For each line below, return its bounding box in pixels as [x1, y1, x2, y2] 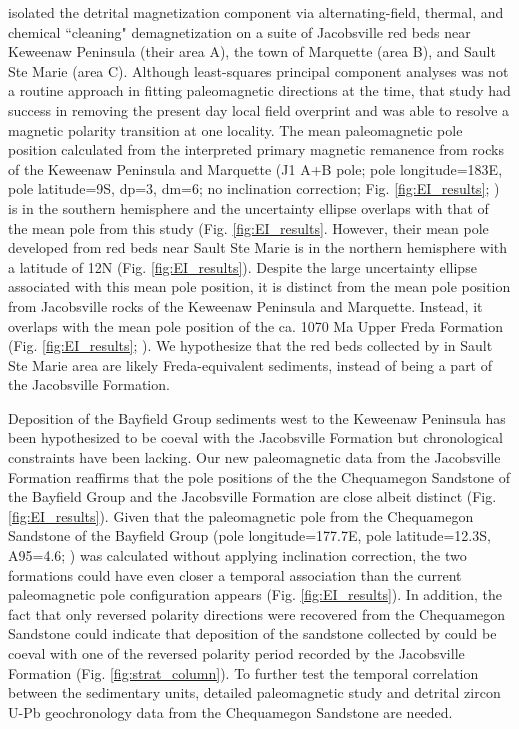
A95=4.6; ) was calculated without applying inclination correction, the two [8, 545, 467, 566]
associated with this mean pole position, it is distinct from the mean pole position [8, 276, 511, 297]
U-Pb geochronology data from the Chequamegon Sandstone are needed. [8, 701, 453, 722]
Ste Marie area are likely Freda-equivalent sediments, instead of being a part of [8, 354, 493, 375]
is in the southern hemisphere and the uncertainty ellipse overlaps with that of [8, 197, 489, 218]
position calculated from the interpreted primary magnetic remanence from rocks [8, 139, 504, 160]
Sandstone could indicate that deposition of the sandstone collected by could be [8, 623, 497, 644]
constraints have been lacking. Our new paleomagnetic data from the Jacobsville [8, 447, 501, 468]
